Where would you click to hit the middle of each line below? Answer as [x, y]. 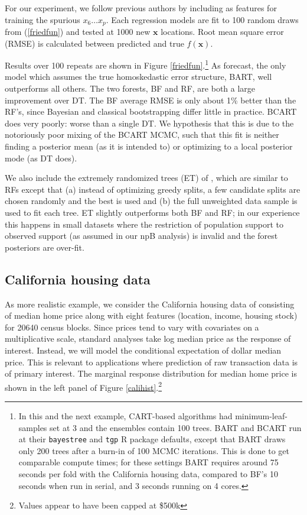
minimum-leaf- [261, 416]
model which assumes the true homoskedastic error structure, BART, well [138, 77]
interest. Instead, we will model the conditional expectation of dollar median [143, 350]
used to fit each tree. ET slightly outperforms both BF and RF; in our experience [152, 213]
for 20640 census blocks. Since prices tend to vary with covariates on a [132, 327]
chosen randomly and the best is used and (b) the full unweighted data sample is [151, 201]
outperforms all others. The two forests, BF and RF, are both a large [130, 88]
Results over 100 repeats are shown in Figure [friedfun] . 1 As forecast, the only [146, 64]
